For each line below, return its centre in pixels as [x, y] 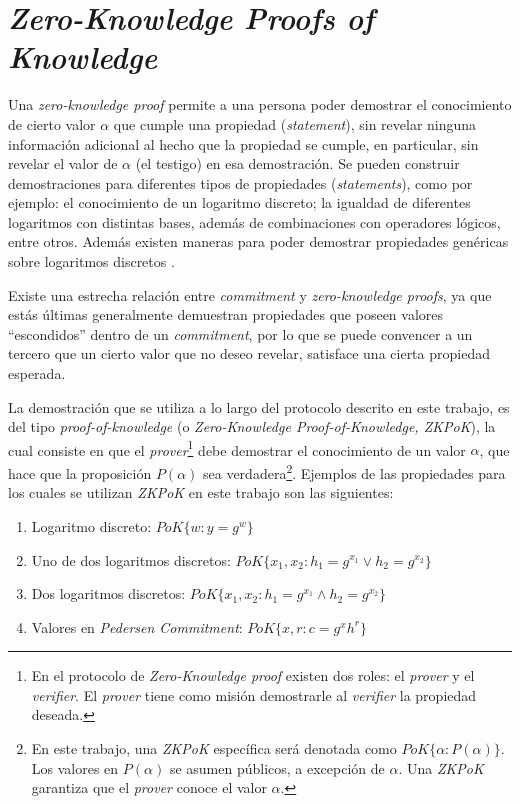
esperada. [37, 373]
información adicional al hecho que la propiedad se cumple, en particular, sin [243, 143]
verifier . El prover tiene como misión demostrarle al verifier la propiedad [254, 694]
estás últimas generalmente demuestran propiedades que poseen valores [226, 314]
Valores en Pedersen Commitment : [137, 626]
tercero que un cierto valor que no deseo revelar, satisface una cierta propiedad [249, 353]
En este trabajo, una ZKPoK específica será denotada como [214, 748]
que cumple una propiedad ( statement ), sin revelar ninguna [295, 123]
